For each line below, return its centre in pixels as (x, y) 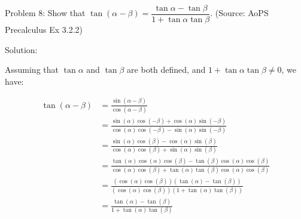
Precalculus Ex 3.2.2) (44, 30)
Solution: (21, 49)
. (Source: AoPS (239, 13)
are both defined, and (166, 70)
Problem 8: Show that (45, 13)
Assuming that (32, 70)
